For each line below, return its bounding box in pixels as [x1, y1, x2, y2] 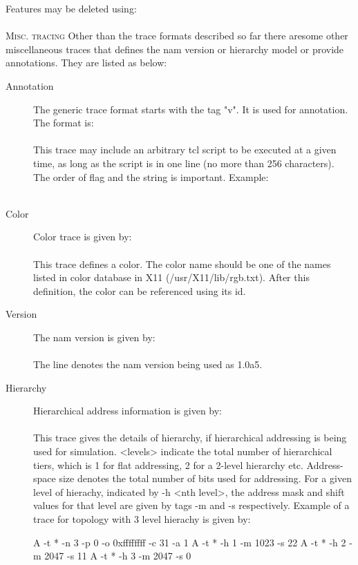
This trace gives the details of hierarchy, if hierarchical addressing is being [33, 430, 347, 445]
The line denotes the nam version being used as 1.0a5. [33, 357, 263, 372]
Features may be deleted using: [6, 1, 137, 15]
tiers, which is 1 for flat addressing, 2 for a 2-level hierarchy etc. [33, 457, 303, 472]
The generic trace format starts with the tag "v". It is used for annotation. [33, 102, 348, 116]
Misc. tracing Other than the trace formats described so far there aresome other [6, 28, 348, 43]
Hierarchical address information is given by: [33, 403, 223, 418]
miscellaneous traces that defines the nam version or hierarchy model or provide [6, 41, 344, 56]
